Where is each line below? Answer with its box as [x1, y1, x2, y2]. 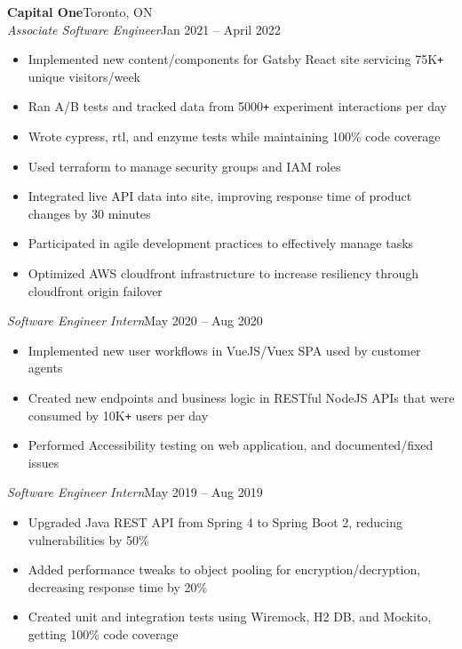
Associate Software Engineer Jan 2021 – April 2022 [7, 20, 281, 38]
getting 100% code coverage [28, 625, 179, 644]
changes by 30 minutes [28, 204, 151, 222]
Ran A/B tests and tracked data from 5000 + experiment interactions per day [28, 97, 447, 116]
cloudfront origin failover [28, 281, 163, 300]
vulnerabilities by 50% [28, 530, 149, 549]
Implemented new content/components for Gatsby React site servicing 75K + [28, 50, 444, 68]
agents [28, 358, 63, 377]
